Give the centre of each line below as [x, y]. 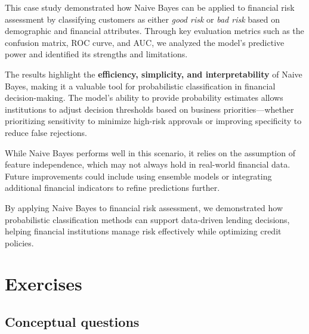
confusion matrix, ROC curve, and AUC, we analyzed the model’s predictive [145, 42]
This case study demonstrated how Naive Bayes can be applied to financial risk [150, 7]
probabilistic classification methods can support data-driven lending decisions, [147, 219]
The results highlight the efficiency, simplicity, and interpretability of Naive [154, 74]
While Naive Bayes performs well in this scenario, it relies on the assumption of [150, 152]
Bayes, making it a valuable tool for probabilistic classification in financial [140, 86]
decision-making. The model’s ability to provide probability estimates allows [144, 98]
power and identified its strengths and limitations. [96, 54]
